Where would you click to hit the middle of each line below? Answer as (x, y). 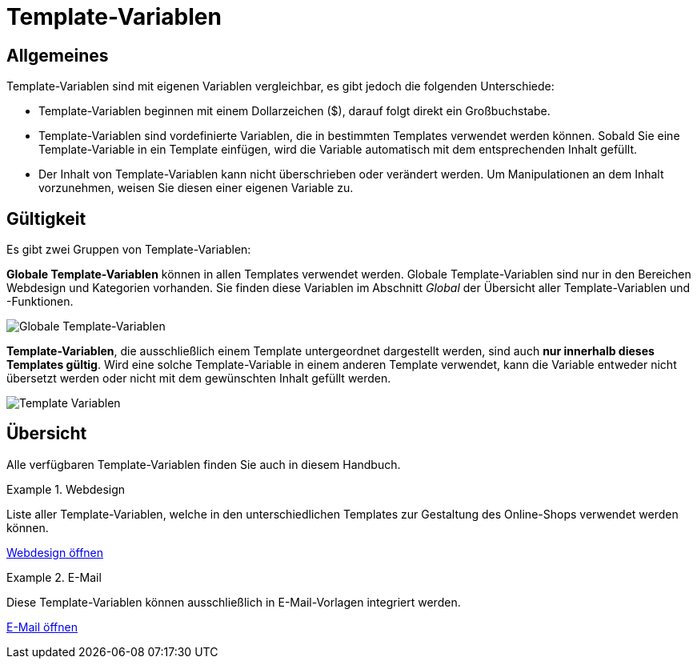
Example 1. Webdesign (66, 489)
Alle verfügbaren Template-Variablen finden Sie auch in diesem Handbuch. (204, 464)
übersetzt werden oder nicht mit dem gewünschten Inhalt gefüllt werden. (199, 379)
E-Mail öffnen (42, 627)
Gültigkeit (46, 218)
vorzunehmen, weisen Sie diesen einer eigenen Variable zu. (196, 188)
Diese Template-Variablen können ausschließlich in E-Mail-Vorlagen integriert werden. (234, 602)
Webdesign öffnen (55, 552)
